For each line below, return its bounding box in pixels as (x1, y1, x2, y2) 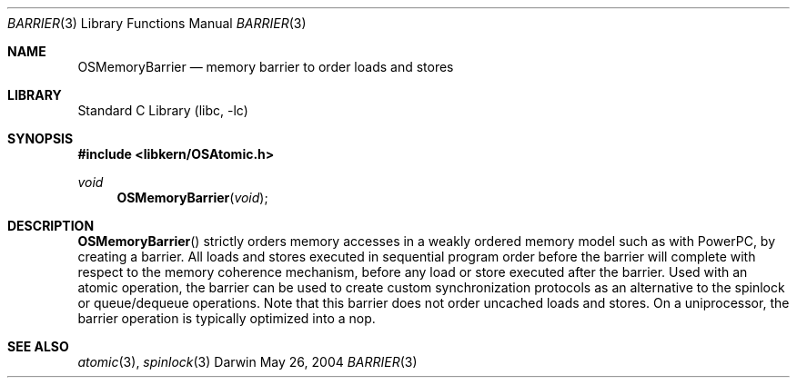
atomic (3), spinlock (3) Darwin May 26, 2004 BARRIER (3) (77, 354, 418, 370)
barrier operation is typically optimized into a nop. (77, 311, 376, 326)
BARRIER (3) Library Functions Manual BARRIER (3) (7, 15, 307, 31)
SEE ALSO (7, 339, 69, 354)
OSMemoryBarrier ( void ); (116, 190, 268, 205)
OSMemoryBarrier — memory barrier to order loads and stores (77, 59, 454, 74)
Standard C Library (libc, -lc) (77, 103, 248, 118)
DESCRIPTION (7, 218, 95, 233)
